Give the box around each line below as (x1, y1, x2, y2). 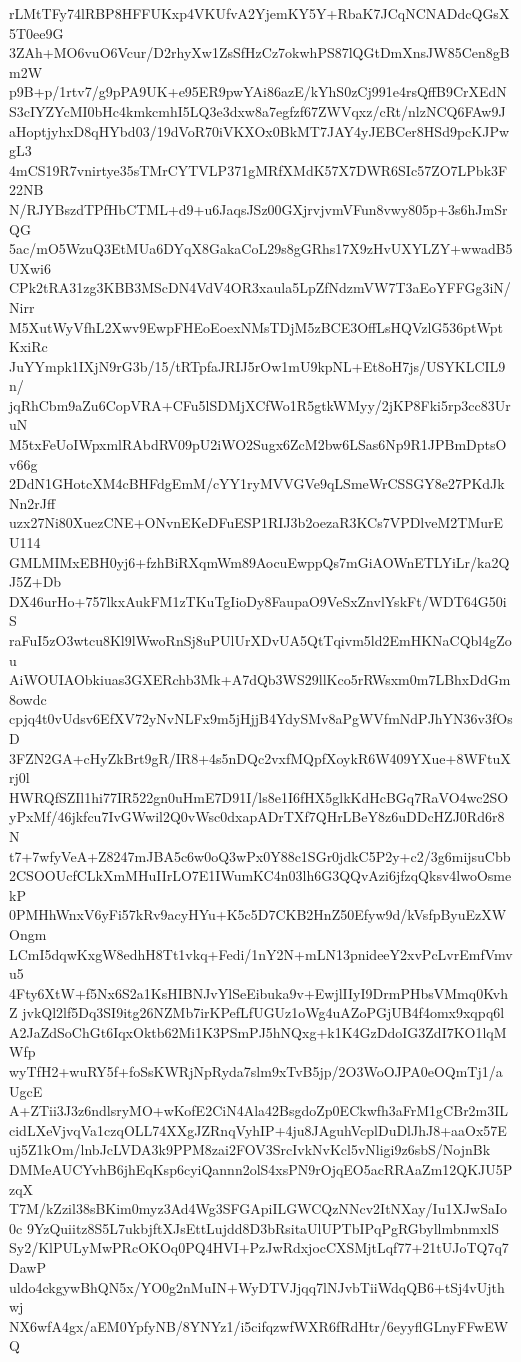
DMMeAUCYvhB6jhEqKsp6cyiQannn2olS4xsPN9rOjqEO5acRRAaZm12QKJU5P (9, 1159, 513, 1180)
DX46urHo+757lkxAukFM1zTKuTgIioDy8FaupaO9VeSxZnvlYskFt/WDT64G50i (9, 590, 507, 611)
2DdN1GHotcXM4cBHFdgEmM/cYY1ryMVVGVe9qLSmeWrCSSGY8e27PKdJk (9, 473, 505, 494)
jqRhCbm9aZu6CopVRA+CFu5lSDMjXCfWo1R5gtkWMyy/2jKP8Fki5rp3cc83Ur (9, 394, 511, 415)
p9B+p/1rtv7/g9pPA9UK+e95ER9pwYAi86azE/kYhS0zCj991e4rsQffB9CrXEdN (9, 81, 507, 102)
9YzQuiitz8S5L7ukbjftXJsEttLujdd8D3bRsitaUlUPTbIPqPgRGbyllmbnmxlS (26, 1217, 499, 1238)
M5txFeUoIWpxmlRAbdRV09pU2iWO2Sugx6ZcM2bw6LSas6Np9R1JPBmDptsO (9, 434, 507, 455)
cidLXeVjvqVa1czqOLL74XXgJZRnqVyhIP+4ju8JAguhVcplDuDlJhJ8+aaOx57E (9, 1119, 507, 1140)
